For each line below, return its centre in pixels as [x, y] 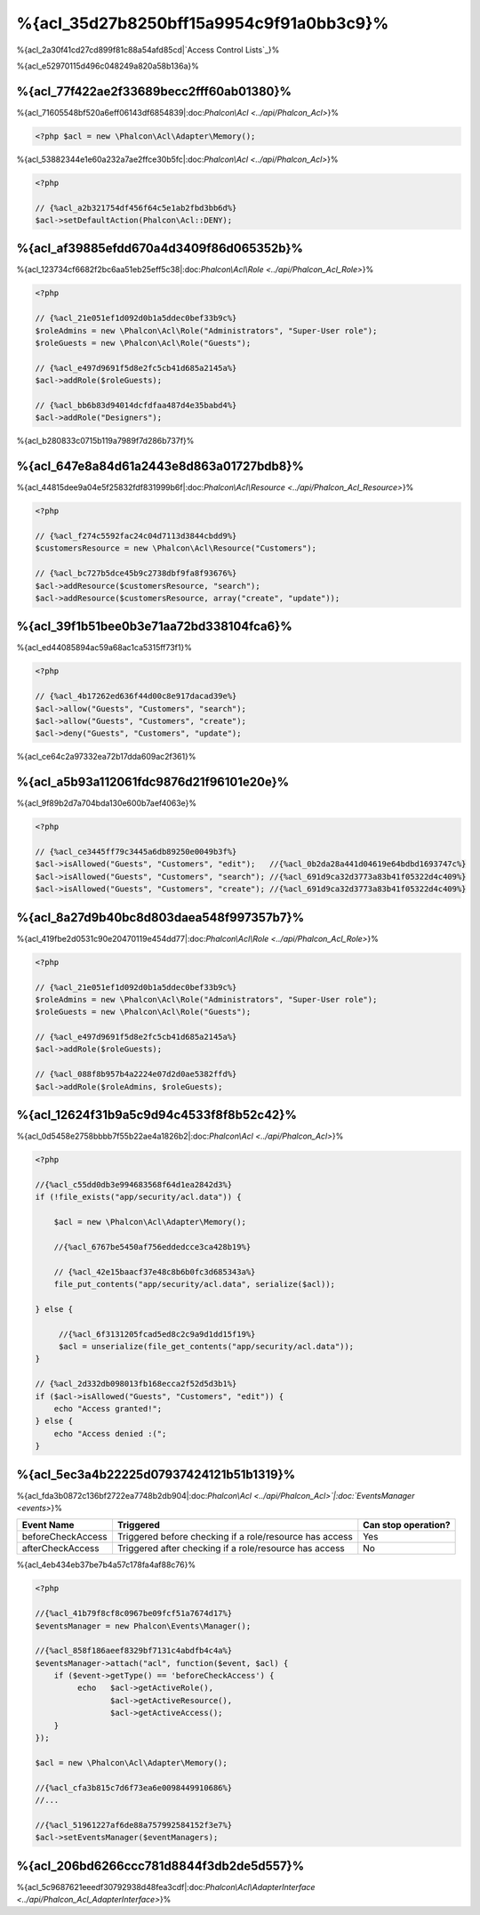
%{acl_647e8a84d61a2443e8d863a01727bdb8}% [160, 467]
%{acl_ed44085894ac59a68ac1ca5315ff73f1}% [104, 648]
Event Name [48, 1525]
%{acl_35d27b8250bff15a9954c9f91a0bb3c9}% [203, 23]
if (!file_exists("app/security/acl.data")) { [138, 1197]
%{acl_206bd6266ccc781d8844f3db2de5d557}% [160, 1866]
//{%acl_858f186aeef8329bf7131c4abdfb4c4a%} [134, 1651]
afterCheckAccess [60, 1549]
